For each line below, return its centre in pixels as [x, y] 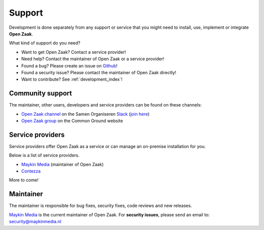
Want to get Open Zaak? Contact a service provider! [74, 52]
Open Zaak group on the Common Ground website [72, 121]
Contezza [31, 171]
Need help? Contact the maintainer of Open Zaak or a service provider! [93, 59]
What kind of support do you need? [45, 43]
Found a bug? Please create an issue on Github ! [69, 65]
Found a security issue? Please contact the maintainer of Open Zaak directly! [99, 72]
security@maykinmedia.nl [35, 222]
